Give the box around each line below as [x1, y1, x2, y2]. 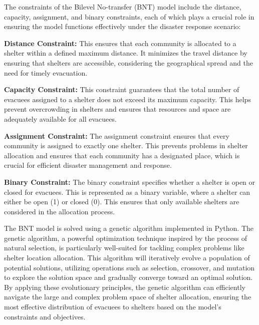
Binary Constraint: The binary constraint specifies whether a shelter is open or [4, 176, 255, 187]
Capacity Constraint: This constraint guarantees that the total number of [4, 84, 239, 95]
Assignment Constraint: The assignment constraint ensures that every [4, 130, 229, 141]
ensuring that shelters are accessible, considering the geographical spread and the [4, 57, 253, 68]
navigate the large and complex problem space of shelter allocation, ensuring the [4, 291, 251, 302]
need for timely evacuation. [4, 67, 88, 78]
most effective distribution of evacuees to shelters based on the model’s [4, 301, 221, 312]
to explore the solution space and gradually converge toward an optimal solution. [4, 272, 253, 282]
